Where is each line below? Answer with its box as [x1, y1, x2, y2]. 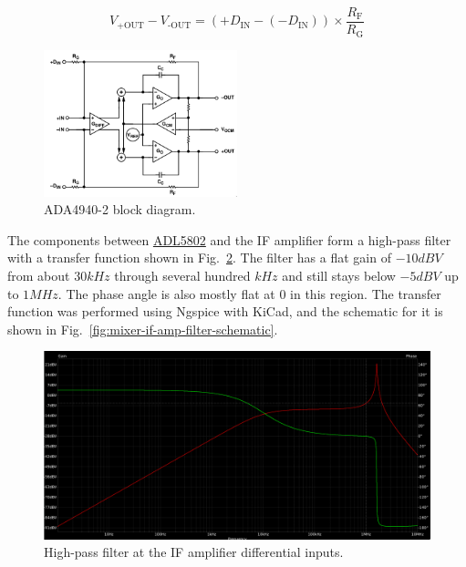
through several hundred [114, 265, 251, 284]
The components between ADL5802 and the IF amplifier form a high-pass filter [7, 230, 451, 249]
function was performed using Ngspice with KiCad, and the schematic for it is [7, 302, 443, 321]
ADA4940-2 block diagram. [44, 200, 196, 219]
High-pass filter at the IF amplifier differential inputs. [44, 542, 344, 562]
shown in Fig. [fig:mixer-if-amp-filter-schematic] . [7, 319, 278, 338]
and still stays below [282, 265, 396, 284]
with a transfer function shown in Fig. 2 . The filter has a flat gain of [7, 248, 391, 267]
